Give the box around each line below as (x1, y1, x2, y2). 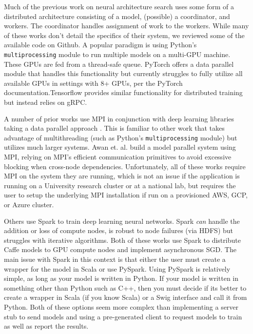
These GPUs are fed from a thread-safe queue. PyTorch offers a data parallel (4, 59, 234, 69)
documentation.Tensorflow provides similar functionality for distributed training (4, 87, 243, 98)
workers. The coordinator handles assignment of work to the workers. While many (4, 20, 249, 31)
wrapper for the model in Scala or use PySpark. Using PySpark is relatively (4, 263, 231, 274)
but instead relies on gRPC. (4, 97, 87, 107)
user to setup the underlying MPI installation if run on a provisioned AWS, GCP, (4, 190, 248, 200)
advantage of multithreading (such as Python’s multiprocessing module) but (4, 132, 237, 142)
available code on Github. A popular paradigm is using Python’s (4, 39, 197, 50)
